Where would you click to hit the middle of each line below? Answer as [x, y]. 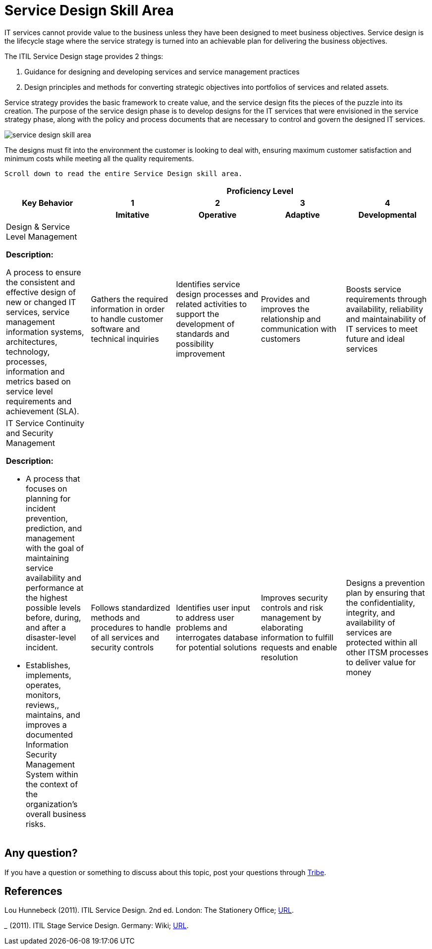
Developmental [387, 215]
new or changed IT [41, 302]
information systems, [45, 332]
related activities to [211, 304]
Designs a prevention [385, 583]
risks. [36, 824]
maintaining [48, 558]
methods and [115, 617]
